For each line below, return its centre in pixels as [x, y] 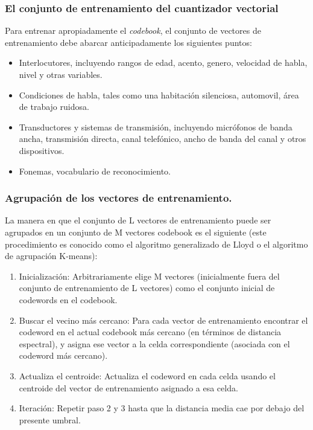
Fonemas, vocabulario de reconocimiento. [95, 171]
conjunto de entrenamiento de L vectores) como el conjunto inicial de [147, 288]
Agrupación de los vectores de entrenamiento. [119, 198]
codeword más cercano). [63, 355]
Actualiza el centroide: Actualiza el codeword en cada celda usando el [147, 375]
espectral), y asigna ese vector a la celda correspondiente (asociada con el [154, 343]
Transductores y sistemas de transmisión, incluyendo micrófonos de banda [156, 127]
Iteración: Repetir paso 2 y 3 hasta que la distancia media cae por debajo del [162, 408]
